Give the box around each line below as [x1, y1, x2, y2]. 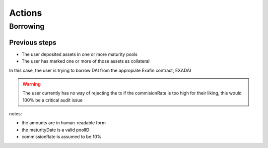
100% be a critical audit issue [22, 97, 83, 103]
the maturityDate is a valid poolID [21, 127, 90, 133]
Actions [9, 7, 42, 18]
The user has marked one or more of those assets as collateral [21, 58, 150, 64]
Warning [22, 81, 41, 87]
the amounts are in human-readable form [21, 120, 106, 126]
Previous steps [9, 38, 57, 47]
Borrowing [9, 22, 45, 31]
